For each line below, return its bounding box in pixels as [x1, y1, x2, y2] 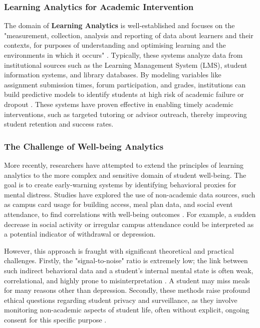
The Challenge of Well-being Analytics [4, 140, 164, 152]
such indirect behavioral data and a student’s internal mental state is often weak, [4, 265, 253, 275]
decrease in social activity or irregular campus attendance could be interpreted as [4, 218, 254, 229]
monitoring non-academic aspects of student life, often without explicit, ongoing [4, 304, 249, 315]
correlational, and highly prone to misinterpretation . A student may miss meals [4, 275, 250, 285]
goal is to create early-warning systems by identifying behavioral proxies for [4, 179, 236, 190]
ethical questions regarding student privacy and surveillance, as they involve [4, 294, 237, 305]
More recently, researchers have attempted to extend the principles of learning [4, 159, 244, 170]
